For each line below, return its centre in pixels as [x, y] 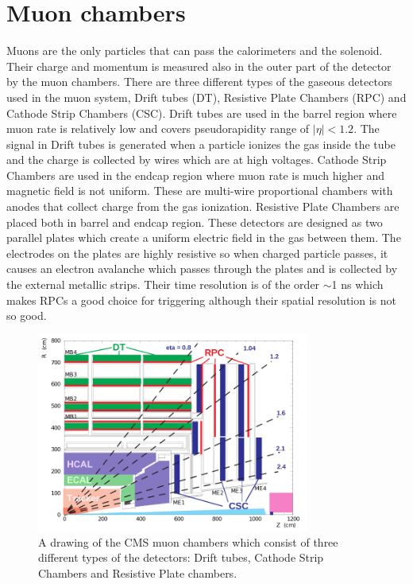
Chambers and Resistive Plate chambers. [138, 572]
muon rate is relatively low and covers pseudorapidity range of [158, 128]
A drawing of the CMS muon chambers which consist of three [188, 541]
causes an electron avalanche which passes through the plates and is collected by [202, 269]
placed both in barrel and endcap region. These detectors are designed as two [195, 222]
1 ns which [357, 284]
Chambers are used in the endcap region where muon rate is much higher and [196, 175]
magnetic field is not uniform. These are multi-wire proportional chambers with [200, 191]
